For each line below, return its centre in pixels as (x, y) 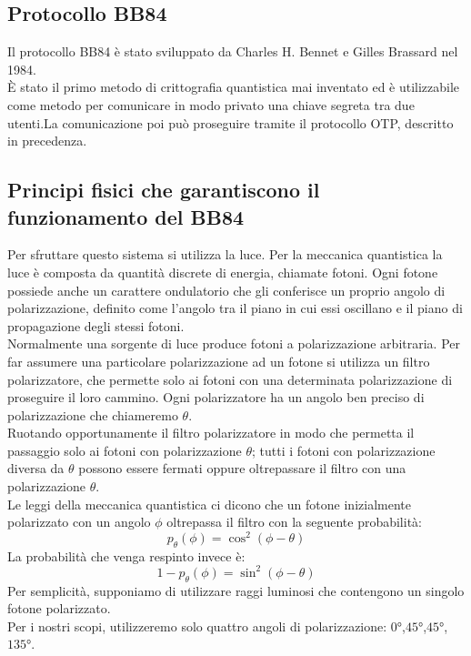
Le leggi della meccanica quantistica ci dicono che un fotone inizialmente (209, 504)
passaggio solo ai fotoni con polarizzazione (125, 450)
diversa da (36, 468)
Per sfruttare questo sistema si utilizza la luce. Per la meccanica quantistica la (225, 254)
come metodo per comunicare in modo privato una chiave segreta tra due (211, 104)
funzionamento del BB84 (126, 216)
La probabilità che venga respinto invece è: (126, 555)
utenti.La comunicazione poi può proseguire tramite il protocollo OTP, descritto (230, 122)
